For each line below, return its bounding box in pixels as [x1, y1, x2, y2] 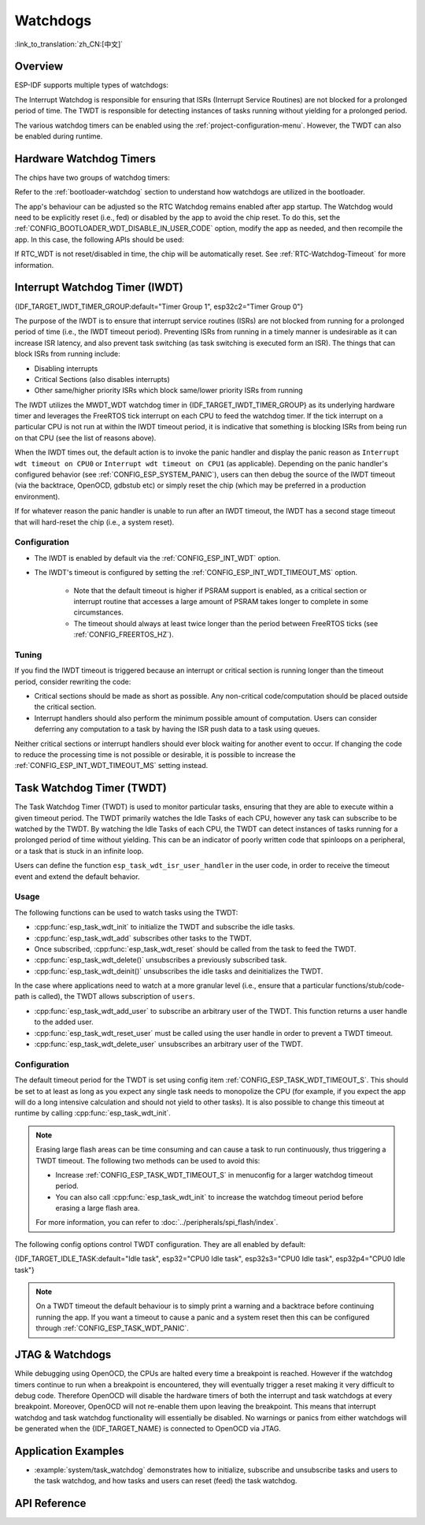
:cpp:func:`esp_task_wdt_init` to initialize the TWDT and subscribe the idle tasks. [34, 922, 295, 932]
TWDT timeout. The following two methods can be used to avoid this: [35, 1156, 261, 1165]
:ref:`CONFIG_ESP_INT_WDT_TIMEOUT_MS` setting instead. [14, 761, 209, 770]
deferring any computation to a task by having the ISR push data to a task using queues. [34, 725, 320, 734]
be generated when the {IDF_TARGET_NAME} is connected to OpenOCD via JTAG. [14, 1424, 281, 1434]
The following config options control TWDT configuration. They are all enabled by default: [14, 1239, 306, 1249]
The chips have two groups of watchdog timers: [14, 173, 171, 182]
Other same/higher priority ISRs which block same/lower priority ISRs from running [34, 386, 303, 395]
